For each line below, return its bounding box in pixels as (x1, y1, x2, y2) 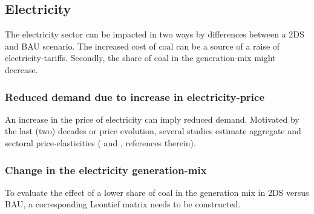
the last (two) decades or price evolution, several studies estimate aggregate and (5, 125, 301, 137)
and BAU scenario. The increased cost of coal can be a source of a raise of (5, 39, 280, 52)
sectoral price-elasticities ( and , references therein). (5, 136, 196, 149)
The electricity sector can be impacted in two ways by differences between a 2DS (5, 28, 304, 41)
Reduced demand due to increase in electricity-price (5, 89, 265, 104)
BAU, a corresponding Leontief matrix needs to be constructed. (5, 198, 241, 210)
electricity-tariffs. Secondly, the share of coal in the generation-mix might (5, 51, 276, 64)
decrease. (5, 63, 38, 76)
